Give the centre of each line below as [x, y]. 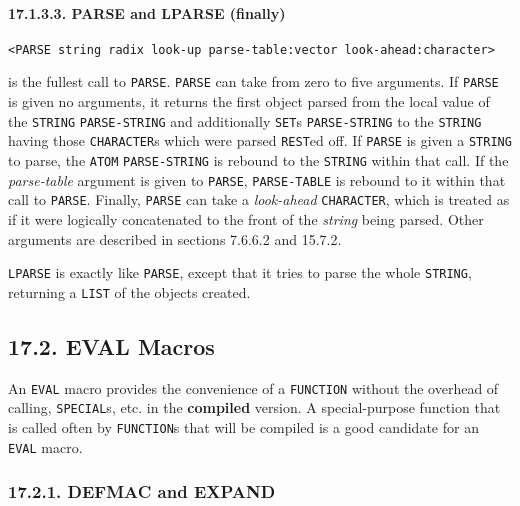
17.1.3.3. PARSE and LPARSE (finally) [147, 12]
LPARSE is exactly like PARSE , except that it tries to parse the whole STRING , [240, 272]
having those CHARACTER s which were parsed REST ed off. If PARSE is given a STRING [260, 140]
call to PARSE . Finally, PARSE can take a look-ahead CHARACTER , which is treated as [259, 199]
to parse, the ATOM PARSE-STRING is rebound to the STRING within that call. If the [258, 160]
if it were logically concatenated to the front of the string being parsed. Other [246, 218]
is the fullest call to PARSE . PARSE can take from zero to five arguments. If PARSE [253, 81]
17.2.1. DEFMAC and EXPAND [142, 491]
